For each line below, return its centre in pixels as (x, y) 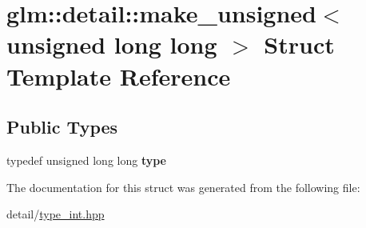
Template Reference (119, 76)
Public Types (62, 127)
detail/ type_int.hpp (56, 214)
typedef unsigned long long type (86, 160)
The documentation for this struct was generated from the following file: (183, 187)
